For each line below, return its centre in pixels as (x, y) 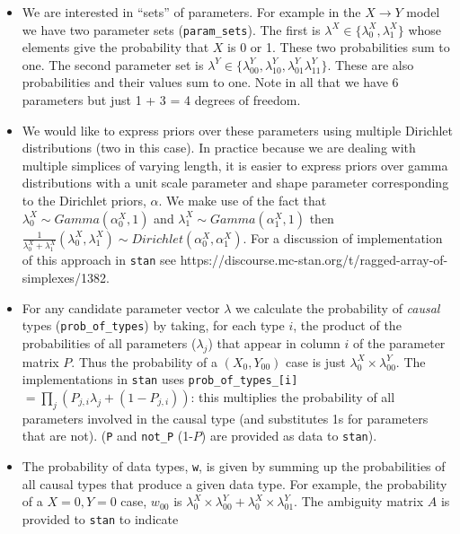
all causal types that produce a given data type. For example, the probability (234, 483)
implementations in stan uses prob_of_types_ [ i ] (160, 379)
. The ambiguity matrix (359, 501)
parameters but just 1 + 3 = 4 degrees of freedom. (161, 100)
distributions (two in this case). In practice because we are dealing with (219, 148)
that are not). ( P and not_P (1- (107, 436)
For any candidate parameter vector (121, 307)
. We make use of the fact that (243, 200)
